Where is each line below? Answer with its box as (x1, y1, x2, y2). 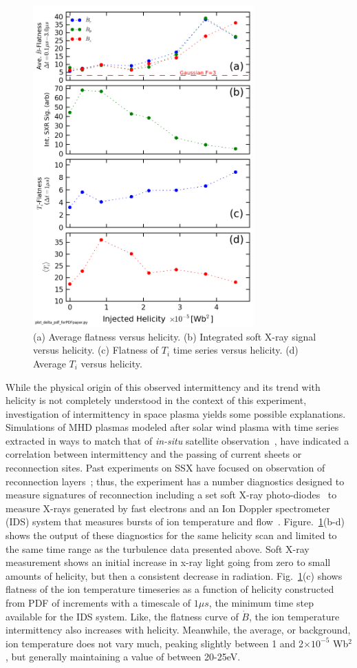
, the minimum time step (208, 596, 314, 610)
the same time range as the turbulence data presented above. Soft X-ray (6, 541, 310, 556)
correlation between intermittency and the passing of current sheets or (6, 447, 302, 461)
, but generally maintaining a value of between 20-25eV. (6, 649, 241, 664)
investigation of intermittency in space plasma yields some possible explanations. (6, 406, 346, 421)
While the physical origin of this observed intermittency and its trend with (6, 379, 321, 394)
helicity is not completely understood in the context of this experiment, (6, 393, 307, 407)
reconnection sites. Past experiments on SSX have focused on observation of (6, 460, 325, 475)
